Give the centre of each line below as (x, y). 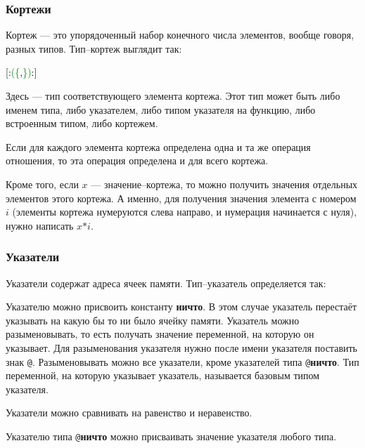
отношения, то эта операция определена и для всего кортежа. (137, 160)
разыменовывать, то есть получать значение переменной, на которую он (160, 334)
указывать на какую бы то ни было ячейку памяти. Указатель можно (153, 320)
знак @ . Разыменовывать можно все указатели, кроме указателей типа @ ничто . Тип (182, 361)
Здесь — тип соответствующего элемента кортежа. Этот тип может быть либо (173, 95)
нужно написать (40, 225)
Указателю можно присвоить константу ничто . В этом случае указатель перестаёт (181, 307)
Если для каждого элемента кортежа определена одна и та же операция (158, 146)
